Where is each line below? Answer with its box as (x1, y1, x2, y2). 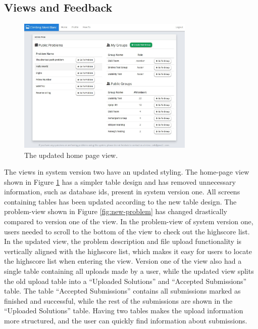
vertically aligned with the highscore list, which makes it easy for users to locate (4, 245, 252, 256)
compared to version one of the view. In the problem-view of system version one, (4, 216, 253, 227)
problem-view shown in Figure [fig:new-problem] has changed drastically (4, 206, 228, 217)
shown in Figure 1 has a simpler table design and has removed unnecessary (4, 176, 236, 187)
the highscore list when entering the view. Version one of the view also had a (4, 256, 242, 266)
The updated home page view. (24, 149, 118, 160)
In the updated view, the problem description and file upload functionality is (4, 236, 242, 246)
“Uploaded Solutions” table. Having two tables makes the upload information (4, 305, 243, 316)
